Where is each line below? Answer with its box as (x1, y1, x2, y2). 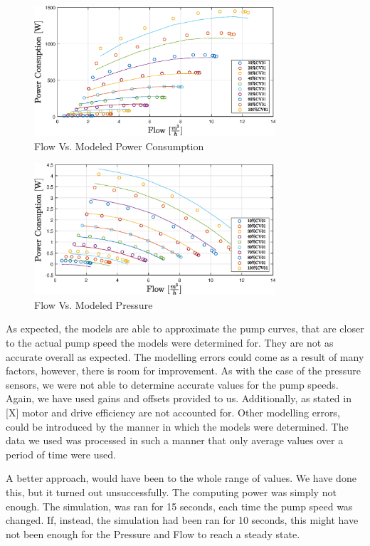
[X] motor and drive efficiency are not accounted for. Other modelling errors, (6, 404, 340, 419)
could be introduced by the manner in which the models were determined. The (6, 419, 349, 434)
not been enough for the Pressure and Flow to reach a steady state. (6, 526, 300, 541)
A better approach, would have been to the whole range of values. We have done (6, 471, 356, 485)
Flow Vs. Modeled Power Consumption (34, 138, 204, 153)
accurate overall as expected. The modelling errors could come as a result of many (6, 349, 364, 364)
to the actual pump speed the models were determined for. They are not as (6, 335, 334, 350)
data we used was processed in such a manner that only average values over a (6, 433, 344, 448)
